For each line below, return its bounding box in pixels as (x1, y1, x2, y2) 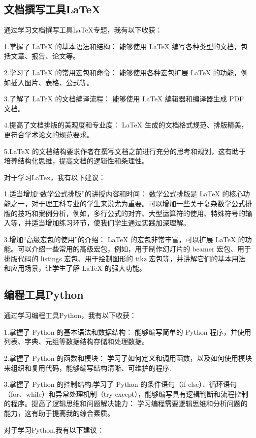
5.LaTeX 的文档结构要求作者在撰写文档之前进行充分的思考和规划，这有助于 (4, 146, 246, 156)
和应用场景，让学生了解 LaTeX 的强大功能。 (4, 263, 146, 273)
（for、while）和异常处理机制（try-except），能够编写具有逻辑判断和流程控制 (4, 388, 248, 399)
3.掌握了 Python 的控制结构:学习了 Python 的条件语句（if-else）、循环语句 (4, 379, 237, 389)
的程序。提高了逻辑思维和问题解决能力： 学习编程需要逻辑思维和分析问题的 (4, 398, 248, 408)
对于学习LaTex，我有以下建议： (4, 172, 106, 182)
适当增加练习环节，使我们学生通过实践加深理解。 (31, 218, 190, 228)
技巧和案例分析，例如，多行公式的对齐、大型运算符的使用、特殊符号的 (17, 208, 245, 218)
